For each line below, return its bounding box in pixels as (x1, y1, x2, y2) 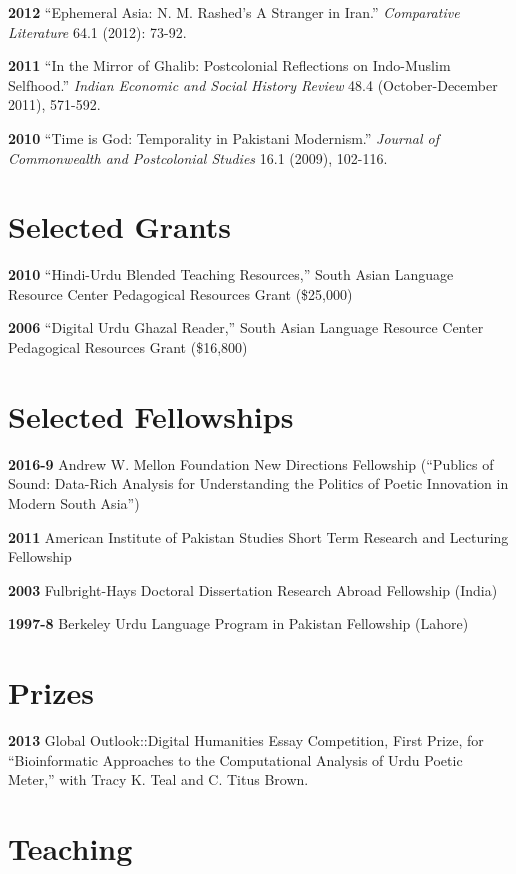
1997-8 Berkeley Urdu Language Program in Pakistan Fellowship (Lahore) (8, 613, 469, 634)
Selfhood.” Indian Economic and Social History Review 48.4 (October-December (8, 74, 498, 95)
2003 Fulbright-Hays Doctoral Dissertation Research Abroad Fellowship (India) (8, 579, 498, 600)
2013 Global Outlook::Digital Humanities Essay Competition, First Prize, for (8, 730, 484, 751)
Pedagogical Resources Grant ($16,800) (8, 337, 248, 358)
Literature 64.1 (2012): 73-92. (8, 21, 187, 42)
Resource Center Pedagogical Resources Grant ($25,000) (8, 283, 353, 304)
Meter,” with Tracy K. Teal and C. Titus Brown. (8, 769, 309, 790)
